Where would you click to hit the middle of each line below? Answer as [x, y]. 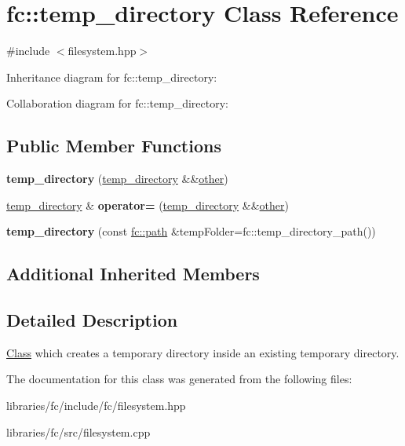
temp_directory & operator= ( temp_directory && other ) [148, 205]
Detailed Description [92, 320]
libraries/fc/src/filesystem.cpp [78, 431]
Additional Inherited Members [133, 274]
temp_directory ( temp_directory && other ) [117, 179]
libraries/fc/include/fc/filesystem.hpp [96, 406]
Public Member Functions [114, 146]
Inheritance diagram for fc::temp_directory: [112, 77]
